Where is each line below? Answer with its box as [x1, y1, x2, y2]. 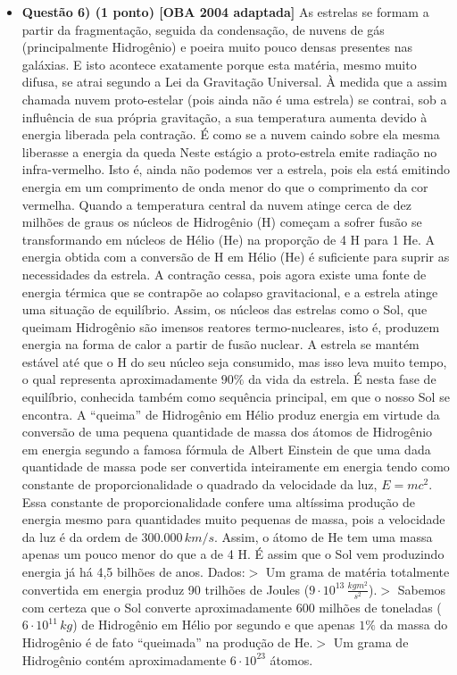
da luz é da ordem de [21, 527, 137, 546]
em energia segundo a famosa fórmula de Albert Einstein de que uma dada [21, 439, 431, 458]
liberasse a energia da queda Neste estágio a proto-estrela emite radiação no [21, 142, 437, 161]
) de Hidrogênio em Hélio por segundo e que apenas [72, 615, 355, 634]
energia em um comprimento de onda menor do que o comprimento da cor [21, 177, 428, 196]
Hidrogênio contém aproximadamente [21, 650, 227, 669]
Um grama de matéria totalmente [265, 562, 450, 580]
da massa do [379, 615, 448, 634]
